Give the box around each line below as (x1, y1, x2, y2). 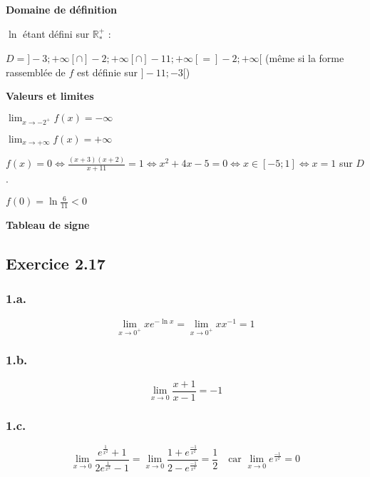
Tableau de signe (6, 217, 90, 232)
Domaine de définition (6, 2, 117, 16)
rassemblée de (6, 64, 66, 79)
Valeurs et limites (6, 88, 94, 103)
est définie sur (76, 64, 138, 79)
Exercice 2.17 (6, 252, 106, 275)
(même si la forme (265, 51, 344, 66)
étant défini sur (23, 26, 90, 41)
